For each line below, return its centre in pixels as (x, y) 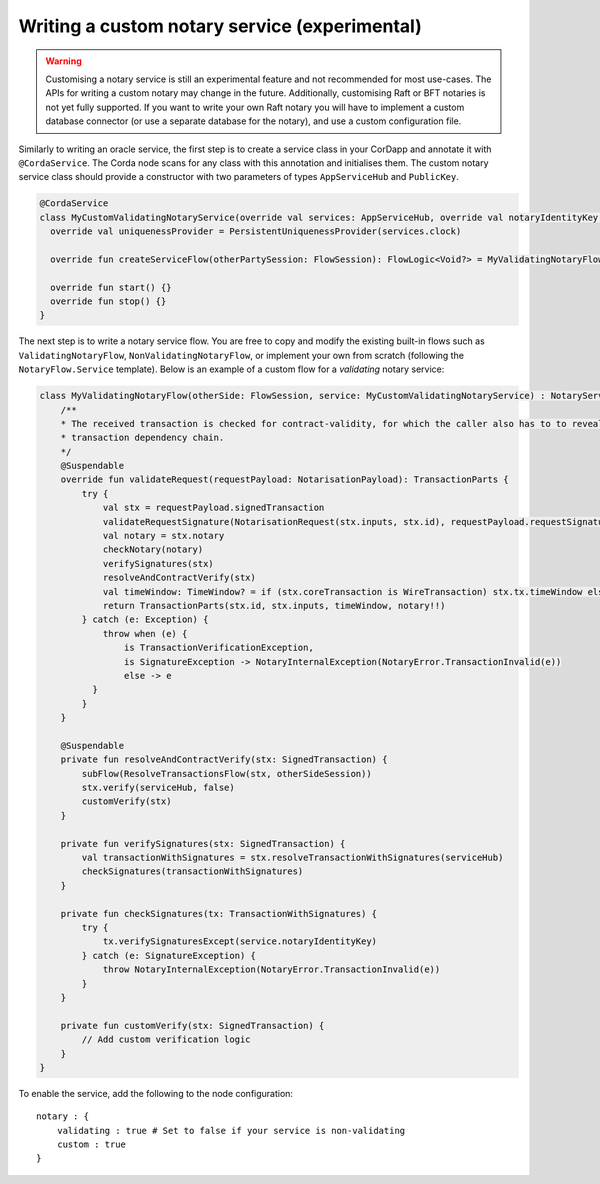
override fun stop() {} (108, 301)
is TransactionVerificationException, (218, 648)
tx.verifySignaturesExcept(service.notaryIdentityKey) (240, 941)
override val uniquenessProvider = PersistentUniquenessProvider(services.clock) (256, 231)
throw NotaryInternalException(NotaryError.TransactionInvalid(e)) (271, 969)
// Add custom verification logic (166, 1039)
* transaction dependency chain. (142, 438)
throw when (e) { (145, 633)
